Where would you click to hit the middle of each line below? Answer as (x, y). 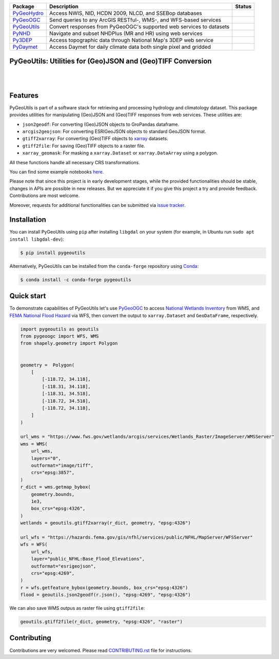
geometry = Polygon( (47, 365)
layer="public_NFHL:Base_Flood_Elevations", (88, 559)
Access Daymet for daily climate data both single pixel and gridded (130, 47)
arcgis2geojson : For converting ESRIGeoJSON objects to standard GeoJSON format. (114, 131)
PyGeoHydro (28, 13)
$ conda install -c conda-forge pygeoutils (76, 279)
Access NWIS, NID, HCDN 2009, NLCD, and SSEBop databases (126, 13)
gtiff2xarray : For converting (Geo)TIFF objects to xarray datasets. (95, 139)
